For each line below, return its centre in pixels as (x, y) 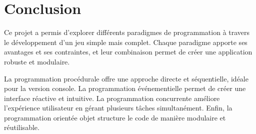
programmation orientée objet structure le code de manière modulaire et (115, 117)
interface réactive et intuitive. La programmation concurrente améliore (112, 98)
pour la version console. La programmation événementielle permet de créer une (125, 88)
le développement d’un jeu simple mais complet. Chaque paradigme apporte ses (126, 42)
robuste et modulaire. (37, 61)
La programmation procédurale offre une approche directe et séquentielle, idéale (126, 78)
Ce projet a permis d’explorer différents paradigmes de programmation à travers (127, 32)
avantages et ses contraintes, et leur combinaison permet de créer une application (128, 52)
